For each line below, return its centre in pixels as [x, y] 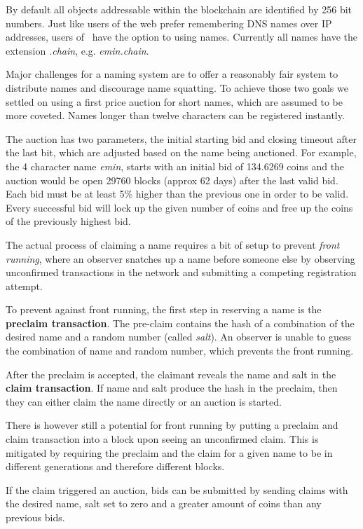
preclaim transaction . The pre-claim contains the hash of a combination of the [180, 323]
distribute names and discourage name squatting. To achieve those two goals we [177, 87]
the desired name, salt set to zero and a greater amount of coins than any [164, 503]
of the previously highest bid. [68, 221]
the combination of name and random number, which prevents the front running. [180, 351]
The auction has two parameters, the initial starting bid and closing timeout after [181, 138]
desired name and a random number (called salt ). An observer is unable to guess [179, 337]
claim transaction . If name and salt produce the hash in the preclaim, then [172, 388]
